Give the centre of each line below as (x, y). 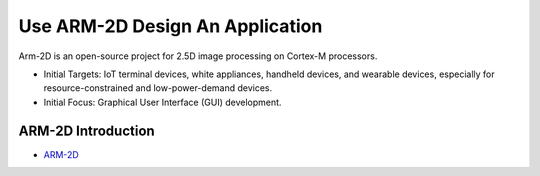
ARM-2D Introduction (86, 130)
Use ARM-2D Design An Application (170, 26)
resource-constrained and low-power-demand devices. (158, 88)
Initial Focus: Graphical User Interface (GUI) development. (162, 102)
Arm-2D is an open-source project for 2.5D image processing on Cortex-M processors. (198, 56)
